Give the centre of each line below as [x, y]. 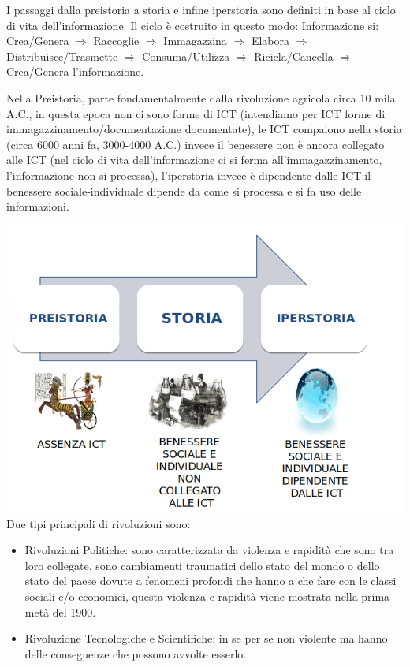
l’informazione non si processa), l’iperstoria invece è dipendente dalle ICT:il [189, 175]
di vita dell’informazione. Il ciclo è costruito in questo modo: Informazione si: [193, 25]
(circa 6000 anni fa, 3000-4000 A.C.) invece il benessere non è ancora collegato [196, 144]
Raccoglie [116, 41]
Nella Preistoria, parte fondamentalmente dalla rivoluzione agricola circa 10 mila [201, 97]
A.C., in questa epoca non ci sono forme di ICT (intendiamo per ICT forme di [196, 113]
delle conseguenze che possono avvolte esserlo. [136, 653]
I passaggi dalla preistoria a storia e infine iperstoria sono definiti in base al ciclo [201, 9]
